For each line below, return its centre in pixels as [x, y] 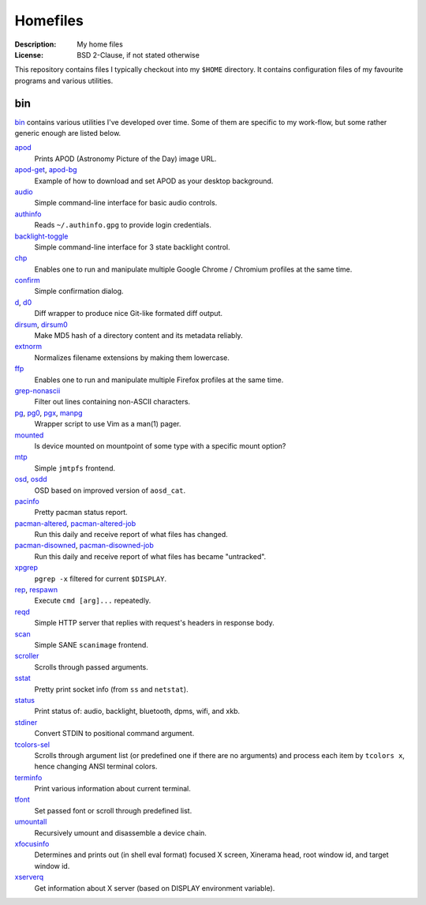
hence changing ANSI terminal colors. [96, 767]
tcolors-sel [32, 744]
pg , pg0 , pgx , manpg [49, 413]
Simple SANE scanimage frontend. [92, 644]
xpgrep [26, 568]
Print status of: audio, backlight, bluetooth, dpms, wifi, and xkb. [137, 712]
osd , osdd [31, 479]
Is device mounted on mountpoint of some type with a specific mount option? [160, 445]
